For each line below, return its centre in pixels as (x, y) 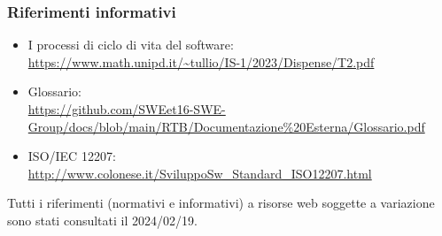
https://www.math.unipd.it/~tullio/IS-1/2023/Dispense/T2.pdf (201, 61)
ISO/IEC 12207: (72, 156)
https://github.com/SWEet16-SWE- (127, 109)
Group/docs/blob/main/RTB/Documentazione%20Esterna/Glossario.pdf (226, 126)
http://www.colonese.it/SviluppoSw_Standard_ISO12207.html (200, 173)
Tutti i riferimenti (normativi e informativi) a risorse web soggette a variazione (221, 203)
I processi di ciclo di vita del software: (131, 45)
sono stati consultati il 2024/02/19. (102, 220)
